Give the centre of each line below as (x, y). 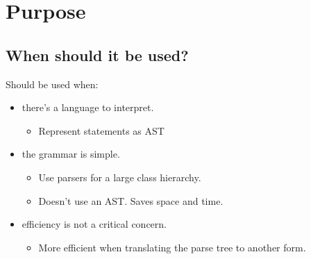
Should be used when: (52, 84)
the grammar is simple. (71, 154)
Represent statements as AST (101, 130)
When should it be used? (97, 55)
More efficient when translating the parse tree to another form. (172, 247)
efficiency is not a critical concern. (94, 224)
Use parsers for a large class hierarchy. (120, 177)
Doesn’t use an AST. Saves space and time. (131, 200)
